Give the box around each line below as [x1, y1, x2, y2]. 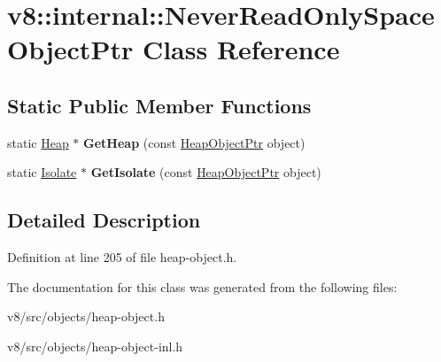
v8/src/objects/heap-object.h [7, 307, 165, 326]
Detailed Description [7, 206, 201, 234]
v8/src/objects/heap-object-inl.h [7, 336, 183, 355]
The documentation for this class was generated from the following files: [7, 277, 398, 296]
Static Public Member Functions [7, 91, 312, 119]
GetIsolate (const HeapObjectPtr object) [90, 163, 321, 181]
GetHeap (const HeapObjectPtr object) [83, 133, 306, 151]
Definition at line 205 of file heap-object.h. [7, 248, 237, 266]
